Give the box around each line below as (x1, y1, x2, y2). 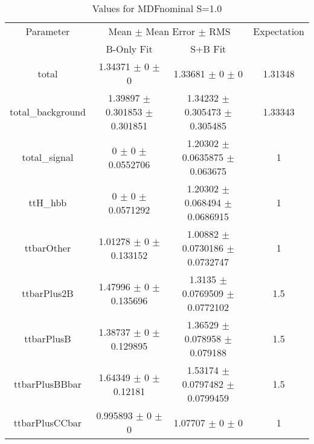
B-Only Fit (106, 42, 153, 56)
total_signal (22, 150, 74, 164)
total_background (10, 105, 86, 119)
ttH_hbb (28, 195, 67, 209)
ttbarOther (24, 241, 71, 255)
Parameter (25, 24, 70, 38)
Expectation (253, 24, 304, 38)
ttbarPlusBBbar (13, 377, 82, 391)
